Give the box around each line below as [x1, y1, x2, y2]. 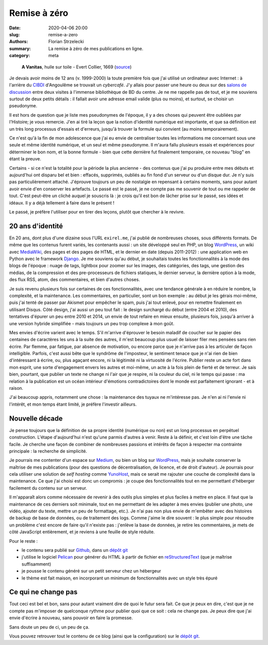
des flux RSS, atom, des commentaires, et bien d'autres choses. [9, 277, 140, 283]
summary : [9, 45, 31, 52]
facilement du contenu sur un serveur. [9, 485, 87, 491]
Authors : [9, 39, 28, 45]
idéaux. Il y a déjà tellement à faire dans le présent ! [9, 200, 115, 206]
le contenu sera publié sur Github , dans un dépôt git [21, 547, 128, 553]
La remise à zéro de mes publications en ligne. [48, 45, 143, 52]
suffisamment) [21, 561, 52, 567]
